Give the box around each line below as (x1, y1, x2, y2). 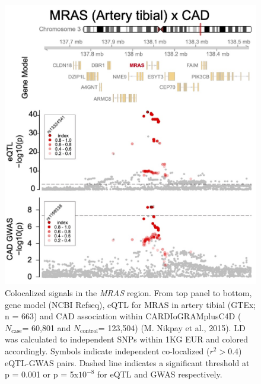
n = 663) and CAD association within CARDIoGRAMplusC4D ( (5, 310, 241, 322)
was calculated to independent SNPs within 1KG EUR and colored (5, 333, 249, 345)
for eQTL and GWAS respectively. (97, 368, 222, 380)
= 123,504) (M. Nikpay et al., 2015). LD (98, 321, 246, 334)
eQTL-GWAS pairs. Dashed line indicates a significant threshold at (5, 356, 250, 369)
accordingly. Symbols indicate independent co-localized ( (5, 344, 210, 357)
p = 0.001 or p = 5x (5, 368, 79, 380)
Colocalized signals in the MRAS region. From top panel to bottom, (5, 287, 252, 299)
